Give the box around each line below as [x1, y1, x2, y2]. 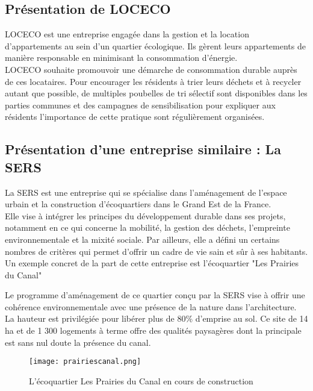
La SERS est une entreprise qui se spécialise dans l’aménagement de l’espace [5, 186, 287, 198]
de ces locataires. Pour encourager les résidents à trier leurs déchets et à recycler [5, 75, 302, 87]
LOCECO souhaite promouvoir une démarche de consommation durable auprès [5, 63, 297, 75]
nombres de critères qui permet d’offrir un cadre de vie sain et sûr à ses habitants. [5, 245, 308, 257]
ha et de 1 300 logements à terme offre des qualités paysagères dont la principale [5, 324, 302, 337]
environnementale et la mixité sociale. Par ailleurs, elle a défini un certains [5, 233, 280, 245]
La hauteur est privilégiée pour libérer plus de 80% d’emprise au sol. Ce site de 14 [5, 312, 308, 325]
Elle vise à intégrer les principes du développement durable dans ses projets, [5, 209, 286, 222]
